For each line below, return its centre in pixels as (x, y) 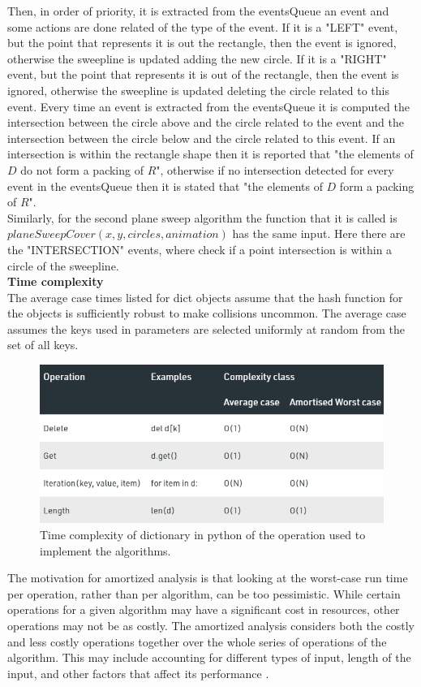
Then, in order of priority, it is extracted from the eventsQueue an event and (198, 11)
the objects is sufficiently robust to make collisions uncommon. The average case (207, 313)
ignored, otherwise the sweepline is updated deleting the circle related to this (199, 90)
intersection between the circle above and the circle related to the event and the (206, 122)
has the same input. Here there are (319, 233)
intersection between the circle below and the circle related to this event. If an (202, 138)
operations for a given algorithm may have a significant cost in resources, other (204, 609)
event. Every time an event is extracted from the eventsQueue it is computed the (208, 106)
